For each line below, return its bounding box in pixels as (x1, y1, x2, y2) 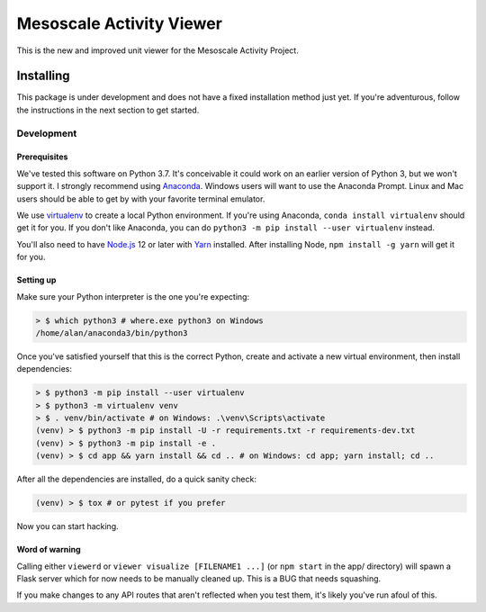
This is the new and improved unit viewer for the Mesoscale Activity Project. (16, 45, 299, 56)
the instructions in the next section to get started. (16, 104, 200, 115)
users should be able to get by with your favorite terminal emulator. (16, 193, 265, 204)
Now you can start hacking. (16, 521, 119, 532)
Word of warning (16, 544, 81, 555)
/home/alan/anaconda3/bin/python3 (35, 328, 188, 337)
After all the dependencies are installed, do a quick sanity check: (16, 473, 256, 485)
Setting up (16, 274, 57, 285)
